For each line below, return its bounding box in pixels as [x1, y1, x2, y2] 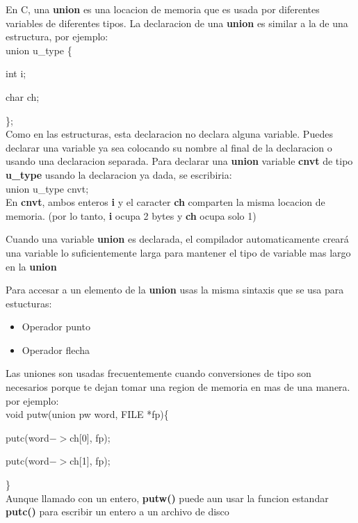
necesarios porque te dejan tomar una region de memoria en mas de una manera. [6, 380, 350, 394]
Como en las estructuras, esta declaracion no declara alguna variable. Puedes [6, 127, 333, 141]
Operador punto [22, 319, 90, 334]
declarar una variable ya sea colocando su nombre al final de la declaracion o [6, 140, 332, 154]
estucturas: [6, 296, 52, 310]
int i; [6, 66, 26, 81]
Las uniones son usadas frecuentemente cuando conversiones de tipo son [6, 366, 311, 380]
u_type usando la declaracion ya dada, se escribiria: [6, 167, 232, 182]
